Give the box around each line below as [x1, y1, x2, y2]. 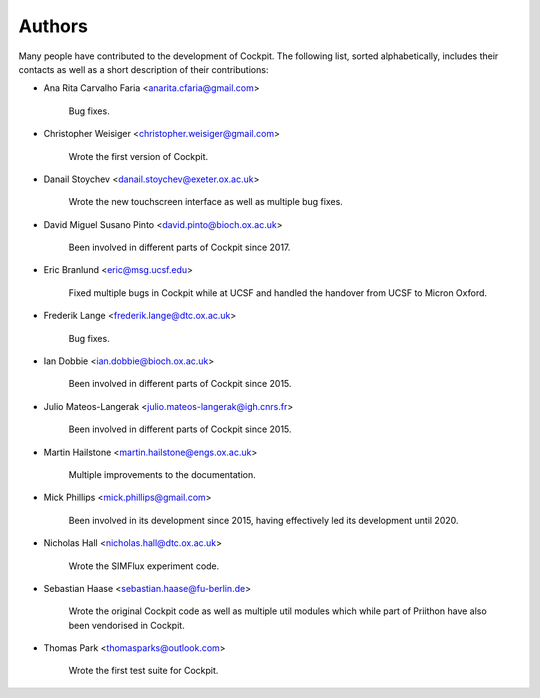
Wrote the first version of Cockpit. [68, 150, 209, 162]
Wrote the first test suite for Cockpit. [68, 665, 219, 677]
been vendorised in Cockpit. [68, 619, 185, 631]
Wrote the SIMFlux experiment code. [68, 560, 220, 572]
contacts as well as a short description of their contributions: [18, 63, 269, 75]
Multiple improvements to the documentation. [68, 468, 257, 480]
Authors [18, 15, 89, 37]
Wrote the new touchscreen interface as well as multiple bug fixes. [68, 196, 344, 208]
